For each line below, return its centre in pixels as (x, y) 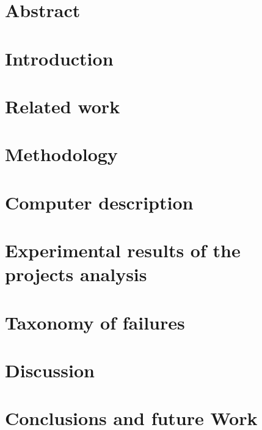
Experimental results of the (123, 250)
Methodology (61, 154)
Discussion (50, 370)
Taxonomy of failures (95, 322)
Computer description (99, 202)
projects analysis (76, 274)
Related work (63, 106)
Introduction (59, 58)
